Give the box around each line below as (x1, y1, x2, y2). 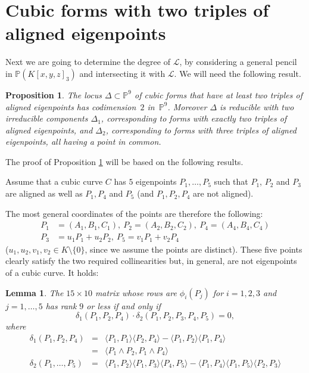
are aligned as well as (5, 187, 83, 200)
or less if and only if (86, 299, 161, 312)
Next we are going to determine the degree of (5, 55, 170, 68)
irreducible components (5, 112, 88, 125)
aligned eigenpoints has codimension (5, 100, 136, 113)
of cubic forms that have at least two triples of (134, 88, 302, 101)
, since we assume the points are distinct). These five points (85, 243, 302, 255)
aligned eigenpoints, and (5, 123, 93, 136)
